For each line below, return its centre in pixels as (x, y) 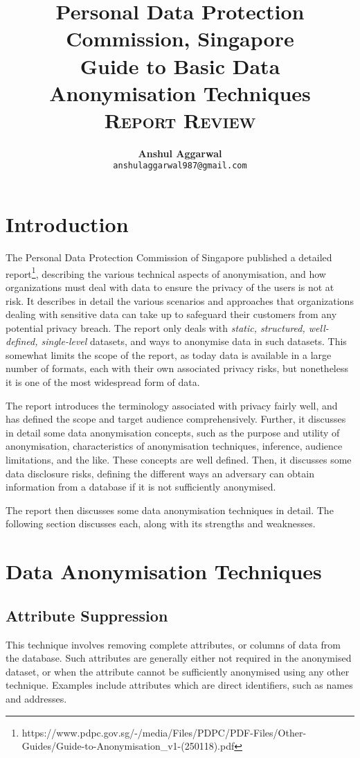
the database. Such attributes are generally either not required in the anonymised (179, 658)
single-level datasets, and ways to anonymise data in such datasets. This (194, 341)
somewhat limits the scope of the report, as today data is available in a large (169, 354)
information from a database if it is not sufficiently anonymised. (141, 487)
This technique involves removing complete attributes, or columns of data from (173, 644)
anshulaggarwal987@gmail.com (180, 166)
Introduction (67, 224)
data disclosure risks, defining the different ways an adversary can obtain (160, 473)
